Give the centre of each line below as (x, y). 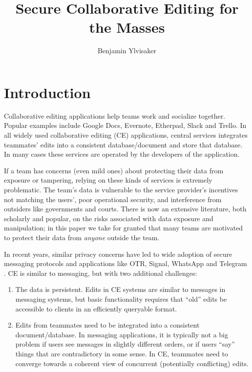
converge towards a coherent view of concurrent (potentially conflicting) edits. (132, 363)
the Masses (127, 27)
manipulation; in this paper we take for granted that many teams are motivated (124, 228)
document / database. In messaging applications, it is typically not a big (122, 334)
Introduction (47, 92)
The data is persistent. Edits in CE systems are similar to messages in (120, 289)
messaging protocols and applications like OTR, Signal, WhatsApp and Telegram (126, 263)
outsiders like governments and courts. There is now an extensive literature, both (125, 209)
